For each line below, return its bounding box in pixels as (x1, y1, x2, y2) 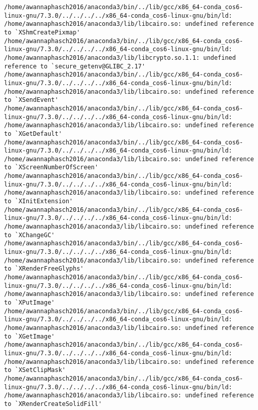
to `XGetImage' (4, 332, 55, 340)
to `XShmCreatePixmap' (4, 28, 80, 36)
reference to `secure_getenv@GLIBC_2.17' (4, 62, 146, 70)
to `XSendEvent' (4, 96, 59, 104)
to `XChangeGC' (4, 231, 55, 239)
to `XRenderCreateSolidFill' (4, 400, 102, 407)
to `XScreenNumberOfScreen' (4, 164, 99, 171)
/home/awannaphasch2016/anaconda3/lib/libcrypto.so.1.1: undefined (4, 54, 236, 61)
